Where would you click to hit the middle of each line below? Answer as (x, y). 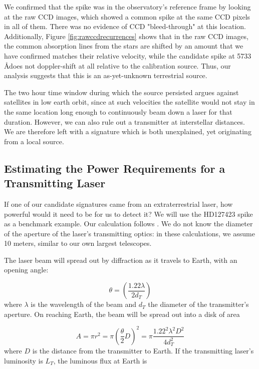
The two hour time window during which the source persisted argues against (121, 92)
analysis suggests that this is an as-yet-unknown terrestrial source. (106, 75)
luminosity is (24, 360)
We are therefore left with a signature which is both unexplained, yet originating (128, 131)
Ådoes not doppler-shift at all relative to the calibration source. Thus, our (117, 65)
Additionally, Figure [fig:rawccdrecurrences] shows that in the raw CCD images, (126, 36)
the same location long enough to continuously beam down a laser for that (118, 111)
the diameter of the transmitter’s (198, 304)
